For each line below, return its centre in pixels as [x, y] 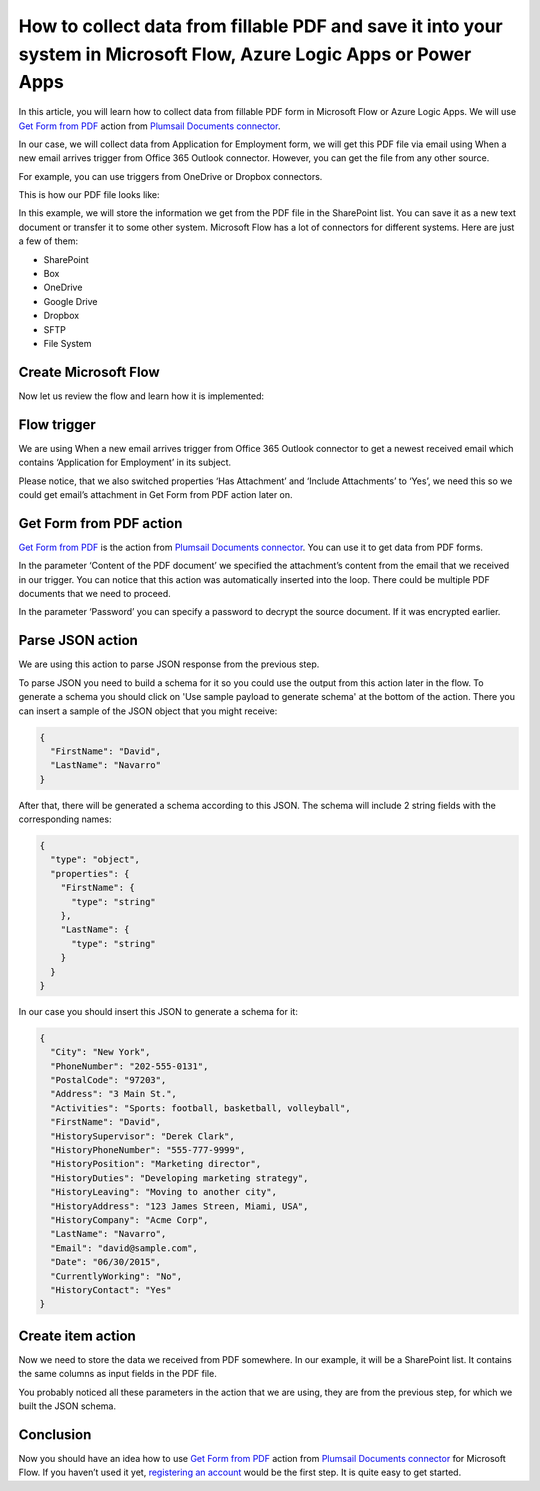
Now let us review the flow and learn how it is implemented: [141, 396]
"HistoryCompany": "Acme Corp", [129, 1220]
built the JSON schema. [67, 1406]
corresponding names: [65, 819]
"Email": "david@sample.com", [124, 1248]
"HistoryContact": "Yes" [111, 1289]
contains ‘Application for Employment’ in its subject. [125, 462]
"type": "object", [95, 859]
